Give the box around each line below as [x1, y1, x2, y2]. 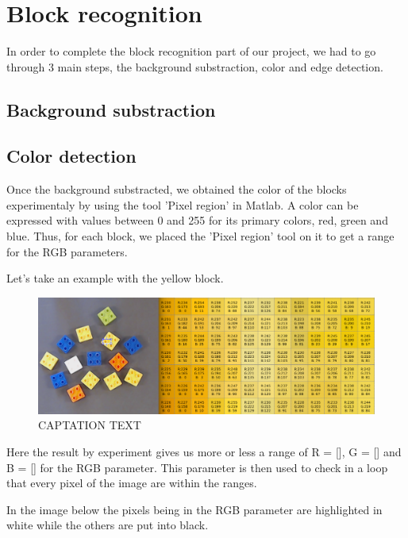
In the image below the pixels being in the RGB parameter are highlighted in [6, 501, 383, 517]
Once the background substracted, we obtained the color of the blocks [6, 181, 347, 198]
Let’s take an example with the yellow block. [6, 270, 224, 286]
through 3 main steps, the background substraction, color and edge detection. [6, 58, 383, 75]
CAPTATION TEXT [38, 417, 141, 433]
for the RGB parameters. [6, 243, 128, 259]
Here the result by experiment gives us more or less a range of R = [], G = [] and [6, 444, 402, 460]
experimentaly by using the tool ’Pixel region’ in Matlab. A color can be [6, 196, 359, 213]
